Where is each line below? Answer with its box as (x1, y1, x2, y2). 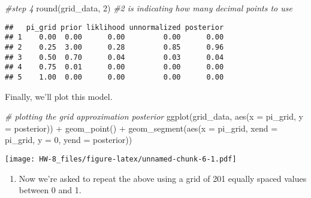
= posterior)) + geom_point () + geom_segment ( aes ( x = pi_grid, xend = (5, 121, 278, 134)
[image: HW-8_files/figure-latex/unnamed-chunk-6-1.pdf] (5, 154, 237, 163)
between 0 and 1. (19, 184, 81, 196)
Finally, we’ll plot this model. (5, 90, 113, 102)
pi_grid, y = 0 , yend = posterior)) (5, 133, 132, 146)
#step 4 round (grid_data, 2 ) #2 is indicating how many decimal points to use (5, 2, 292, 14)
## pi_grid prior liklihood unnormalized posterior (5, 23, 224, 32)
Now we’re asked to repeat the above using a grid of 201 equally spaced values (19, 172, 307, 184)
